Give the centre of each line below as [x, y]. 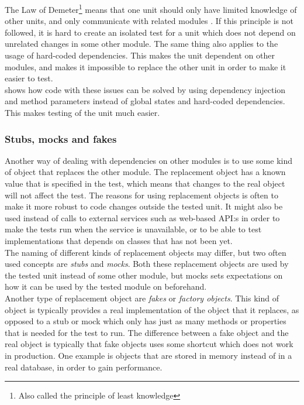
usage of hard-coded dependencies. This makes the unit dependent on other [140, 55]
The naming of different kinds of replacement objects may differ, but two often [146, 252]
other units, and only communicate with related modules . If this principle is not [149, 21]
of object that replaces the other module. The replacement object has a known [145, 172]
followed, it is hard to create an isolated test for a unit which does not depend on [150, 32]
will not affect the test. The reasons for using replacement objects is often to [141, 195]
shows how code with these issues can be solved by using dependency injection [145, 89]
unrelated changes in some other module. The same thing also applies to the [141, 44]
